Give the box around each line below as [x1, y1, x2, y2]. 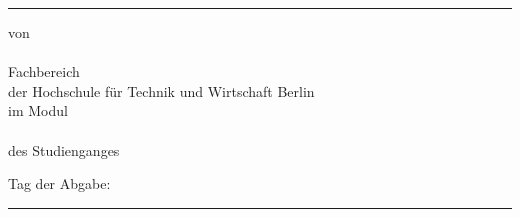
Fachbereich [8, 61, 80, 82]
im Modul [8, 100, 68, 121]
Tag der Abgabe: [8, 173, 111, 194]
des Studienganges [8, 139, 120, 160]
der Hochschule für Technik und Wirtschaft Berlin [8, 80, 315, 101]
